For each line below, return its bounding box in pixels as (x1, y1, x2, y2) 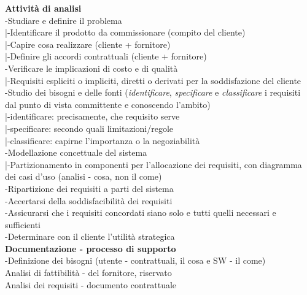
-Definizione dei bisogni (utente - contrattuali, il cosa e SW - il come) (5, 254, 266, 267)
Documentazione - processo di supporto (5, 242, 176, 255)
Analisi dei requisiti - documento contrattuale (5, 278, 177, 291)
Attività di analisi (5, 2, 82, 14)
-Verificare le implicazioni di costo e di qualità (5, 61, 178, 74)
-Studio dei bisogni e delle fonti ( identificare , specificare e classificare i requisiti (5, 86, 301, 99)
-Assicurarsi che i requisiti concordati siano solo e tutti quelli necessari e (5, 206, 276, 219)
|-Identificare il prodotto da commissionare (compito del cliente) (5, 26, 246, 39)
